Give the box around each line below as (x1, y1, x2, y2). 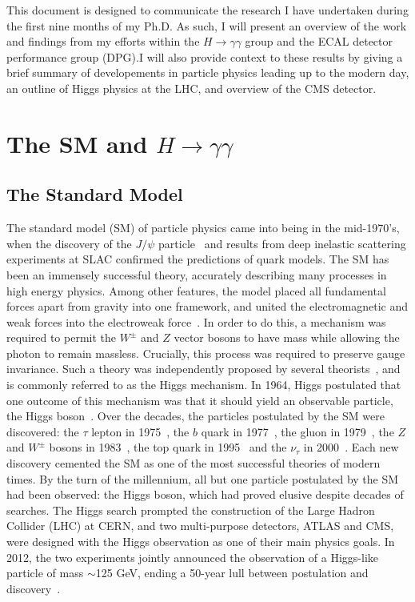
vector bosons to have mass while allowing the (174, 329, 400, 346)
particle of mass (6, 564, 84, 581)
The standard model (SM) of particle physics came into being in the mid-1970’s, (6, 219, 400, 236)
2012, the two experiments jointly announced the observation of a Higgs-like (6, 548, 379, 565)
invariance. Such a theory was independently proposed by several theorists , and (6, 360, 401, 377)
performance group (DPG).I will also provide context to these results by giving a (6, 48, 403, 65)
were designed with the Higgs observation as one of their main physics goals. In (6, 533, 395, 550)
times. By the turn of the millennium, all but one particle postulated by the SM (6, 470, 399, 487)
